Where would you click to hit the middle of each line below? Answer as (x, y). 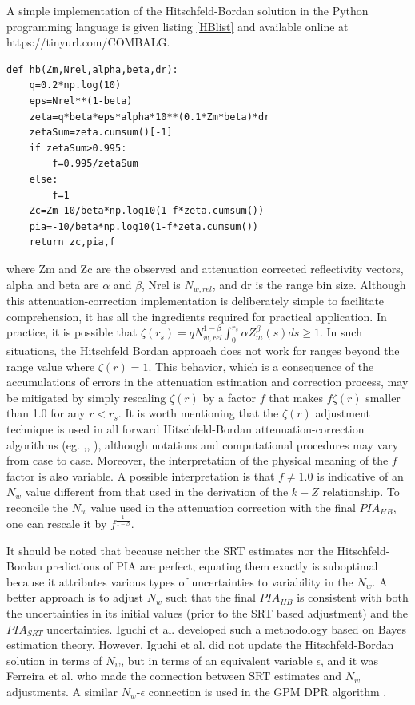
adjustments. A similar (62, 691)
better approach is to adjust (75, 597)
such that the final (211, 597)
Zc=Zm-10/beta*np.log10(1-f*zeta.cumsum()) (147, 211)
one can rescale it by (57, 523)
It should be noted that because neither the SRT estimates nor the (170, 550)
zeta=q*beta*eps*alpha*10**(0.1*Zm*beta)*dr (150, 117)
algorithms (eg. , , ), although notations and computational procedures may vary (203, 444)
